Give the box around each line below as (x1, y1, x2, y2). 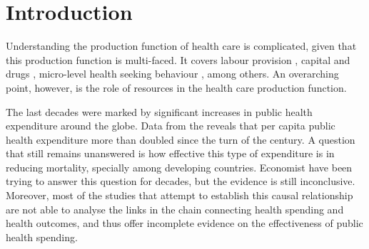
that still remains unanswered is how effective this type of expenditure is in (6, 146, 335, 161)
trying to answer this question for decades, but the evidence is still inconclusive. (6, 174, 355, 189)
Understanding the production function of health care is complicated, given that (6, 38, 357, 53)
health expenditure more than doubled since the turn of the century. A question (6, 132, 355, 147)
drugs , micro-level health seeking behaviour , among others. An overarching (6, 66, 339, 81)
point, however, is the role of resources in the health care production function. (6, 80, 347, 95)
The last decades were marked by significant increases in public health (6, 104, 313, 119)
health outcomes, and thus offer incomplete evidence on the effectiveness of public (6, 216, 363, 231)
